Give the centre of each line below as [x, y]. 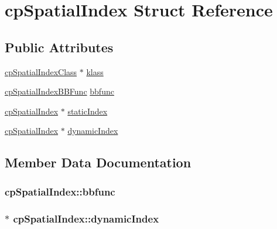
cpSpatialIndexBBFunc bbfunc [59, 91]
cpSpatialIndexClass [41, 71]
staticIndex [88, 111]
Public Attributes [59, 47]
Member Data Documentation [98, 162]
